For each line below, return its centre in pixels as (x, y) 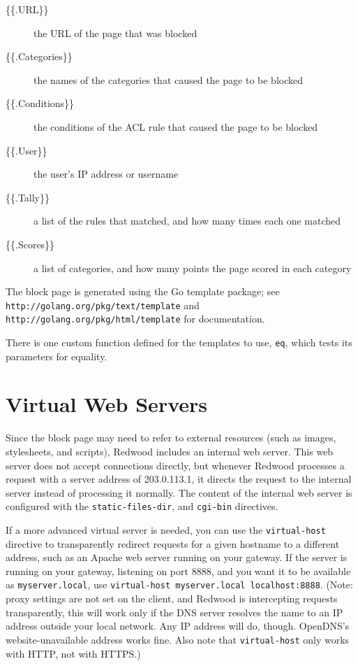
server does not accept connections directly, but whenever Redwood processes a (175, 465)
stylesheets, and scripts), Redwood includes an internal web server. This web (170, 451)
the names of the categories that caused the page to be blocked (168, 79)
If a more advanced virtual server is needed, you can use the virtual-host (166, 530)
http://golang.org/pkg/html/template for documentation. (135, 319)
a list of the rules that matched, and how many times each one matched (187, 221)
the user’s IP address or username (106, 174)
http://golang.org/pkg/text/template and (103, 305)
